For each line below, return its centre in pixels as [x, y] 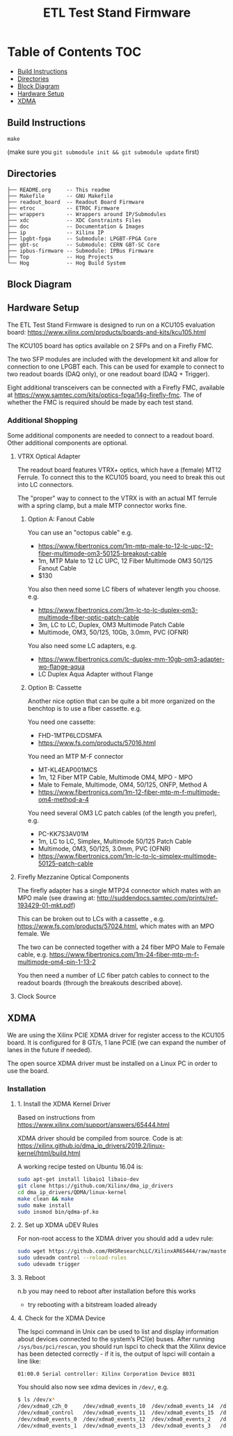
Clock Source [37, 996]
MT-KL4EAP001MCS [68, 770]
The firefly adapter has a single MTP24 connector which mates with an [119, 890]
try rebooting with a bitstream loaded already [92, 1305]
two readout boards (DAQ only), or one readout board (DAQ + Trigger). [109, 373]
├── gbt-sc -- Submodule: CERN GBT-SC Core [83, 245]
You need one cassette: [62, 722]
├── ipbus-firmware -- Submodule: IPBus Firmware [81, 251]
